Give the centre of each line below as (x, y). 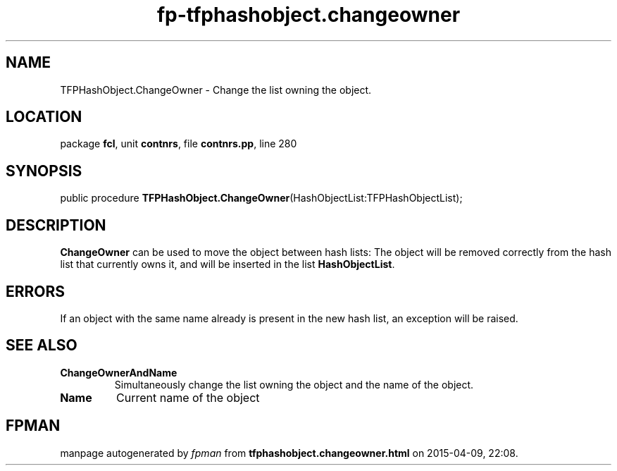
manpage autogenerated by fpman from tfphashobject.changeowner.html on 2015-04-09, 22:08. (289, 453)
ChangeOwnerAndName (119, 372)
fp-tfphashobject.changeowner (308, 15)
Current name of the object (188, 397)
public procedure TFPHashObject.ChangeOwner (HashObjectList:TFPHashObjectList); (261, 198)
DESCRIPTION (56, 225)
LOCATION (44, 117)
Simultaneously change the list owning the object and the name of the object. (294, 384)
